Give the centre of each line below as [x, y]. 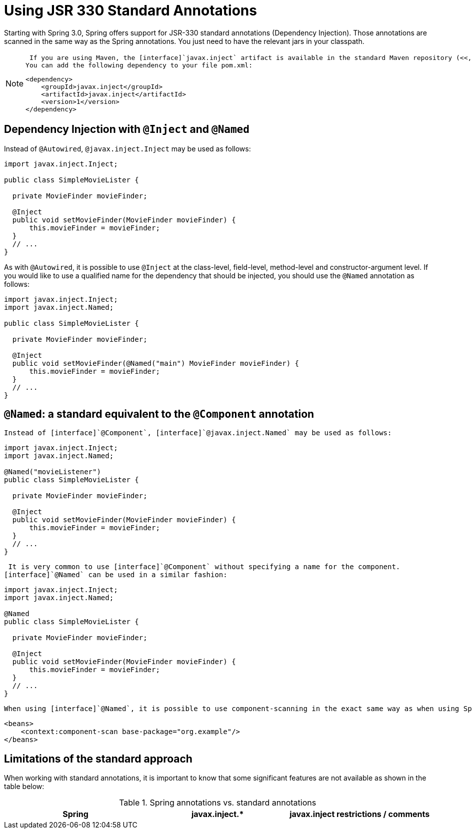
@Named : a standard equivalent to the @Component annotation [159, 414]
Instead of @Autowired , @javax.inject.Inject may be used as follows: [127, 148]
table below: [24, 787]
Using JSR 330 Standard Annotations [130, 10]
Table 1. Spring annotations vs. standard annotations [218, 803]
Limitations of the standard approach [98, 759]
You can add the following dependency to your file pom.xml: [139, 65]
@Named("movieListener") [52, 472]
